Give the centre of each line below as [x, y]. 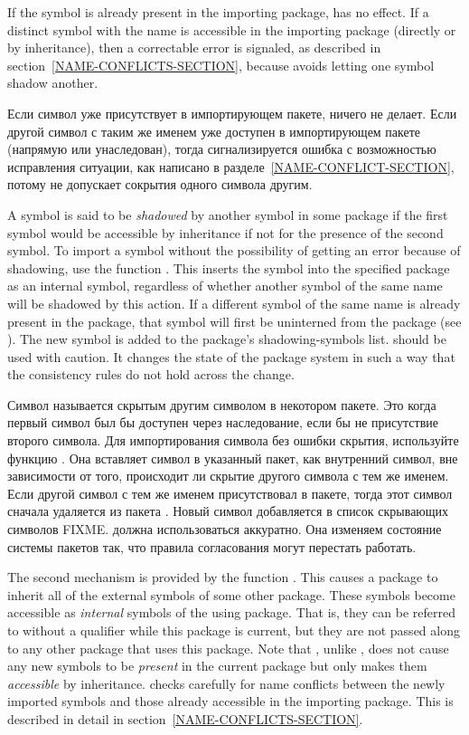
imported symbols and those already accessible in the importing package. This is [230, 701]
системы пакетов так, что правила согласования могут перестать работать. [212, 546]
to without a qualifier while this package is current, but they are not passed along [234, 630]
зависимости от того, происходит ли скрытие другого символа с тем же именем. [228, 476]
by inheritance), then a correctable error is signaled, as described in [194, 48]
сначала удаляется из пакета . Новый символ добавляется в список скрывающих [228, 511]
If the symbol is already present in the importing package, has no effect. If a [218, 12]
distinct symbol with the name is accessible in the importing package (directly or [232, 29]
